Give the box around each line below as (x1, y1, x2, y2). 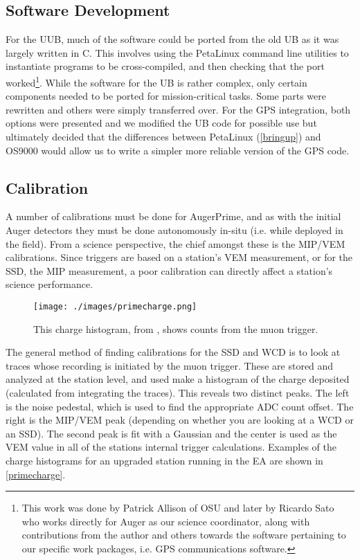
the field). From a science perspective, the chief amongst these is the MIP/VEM (6, 236, 345, 251)
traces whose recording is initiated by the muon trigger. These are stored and (6, 358, 334, 372)
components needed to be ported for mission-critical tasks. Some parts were (6, 89, 327, 103)
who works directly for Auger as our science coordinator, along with (21, 514, 310, 528)
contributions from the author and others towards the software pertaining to (21, 527, 346, 542)
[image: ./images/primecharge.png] (33, 301, 197, 311)
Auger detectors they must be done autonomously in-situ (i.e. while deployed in (6, 223, 343, 237)
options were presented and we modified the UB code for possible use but (6, 116, 317, 130)
